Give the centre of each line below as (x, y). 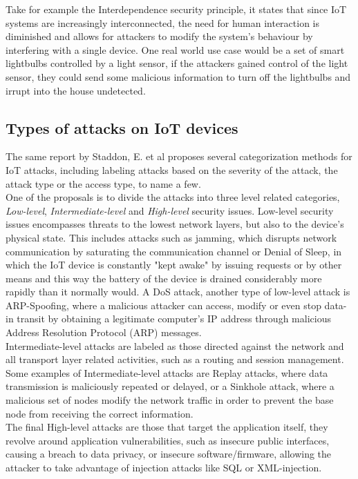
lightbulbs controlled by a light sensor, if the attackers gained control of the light (177, 63)
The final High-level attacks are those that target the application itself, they (167, 427)
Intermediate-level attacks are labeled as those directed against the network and (175, 345)
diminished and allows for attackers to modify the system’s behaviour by (159, 36)
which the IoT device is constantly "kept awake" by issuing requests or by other (174, 265)
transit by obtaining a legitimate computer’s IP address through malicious (174, 319)
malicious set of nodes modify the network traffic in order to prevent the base (170, 400)
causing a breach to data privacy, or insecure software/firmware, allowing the (169, 454)
